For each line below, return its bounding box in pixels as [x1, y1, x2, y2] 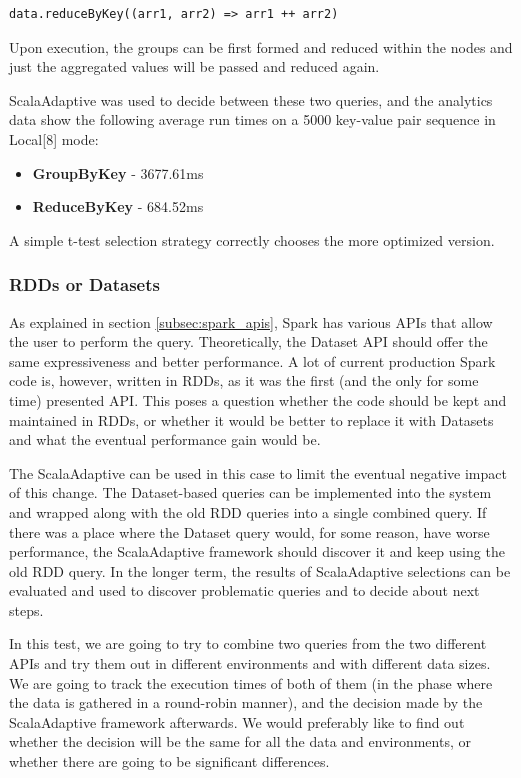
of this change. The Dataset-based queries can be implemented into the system [9, 482, 492, 503]
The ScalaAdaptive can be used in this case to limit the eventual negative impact [9, 462, 507, 483]
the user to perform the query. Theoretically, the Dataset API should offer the [9, 331, 488, 352]
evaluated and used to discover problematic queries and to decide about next [9, 580, 480, 601]
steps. [9, 599, 44, 620]
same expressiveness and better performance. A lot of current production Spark [9, 350, 496, 371]
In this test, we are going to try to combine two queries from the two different [9, 633, 487, 654]
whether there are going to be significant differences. [9, 751, 330, 772]
